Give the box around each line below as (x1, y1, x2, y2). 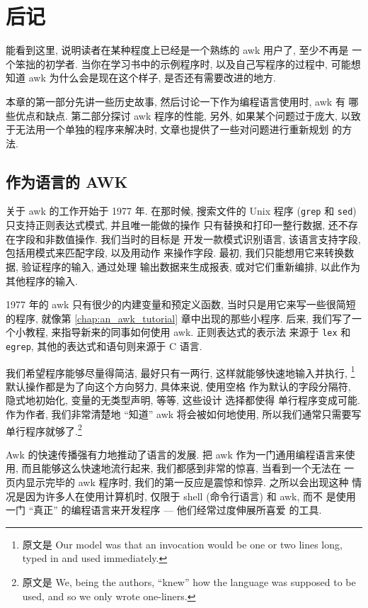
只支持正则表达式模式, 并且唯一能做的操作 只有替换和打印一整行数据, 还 (6, 218, 338, 232)
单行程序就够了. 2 (6, 421, 82, 438)
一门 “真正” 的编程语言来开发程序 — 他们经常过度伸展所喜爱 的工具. (6, 502, 322, 517)
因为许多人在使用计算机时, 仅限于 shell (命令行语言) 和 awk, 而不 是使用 (25, 488, 356, 503)
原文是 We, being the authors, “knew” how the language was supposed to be (22, 575, 356, 590)
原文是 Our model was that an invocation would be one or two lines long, (22, 536, 343, 551)
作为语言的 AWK (6, 170, 128, 192)
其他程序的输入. (6, 273, 78, 288)
